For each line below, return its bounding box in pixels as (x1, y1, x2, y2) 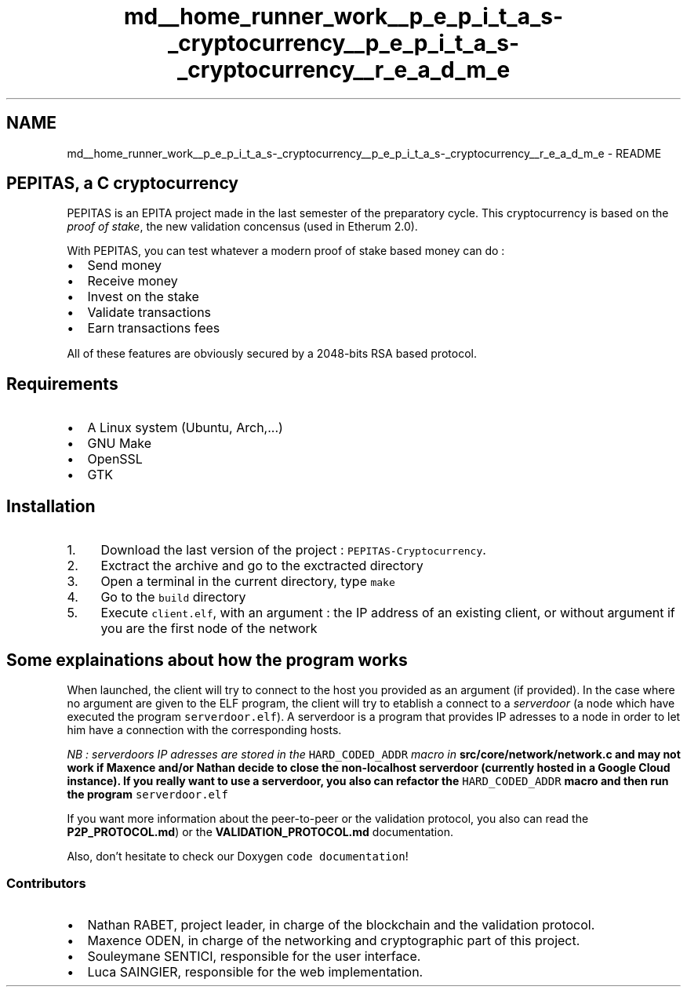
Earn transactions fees (87, 320, 220, 336)
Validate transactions (87, 304, 212, 321)
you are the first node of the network (100, 620, 318, 637)
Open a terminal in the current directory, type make (100, 573, 395, 590)
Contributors (6, 875, 86, 892)
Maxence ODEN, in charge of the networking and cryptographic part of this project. (87, 932, 580, 948)
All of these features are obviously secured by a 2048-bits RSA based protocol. (67, 347, 477, 361)
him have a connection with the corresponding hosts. (67, 722, 342, 737)
